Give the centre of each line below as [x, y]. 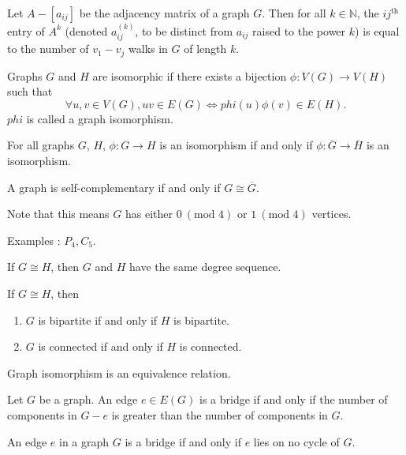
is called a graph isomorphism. [100, 118]
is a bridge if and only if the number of [294, 399]
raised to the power [299, 30]
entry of [26, 30]
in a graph [84, 441]
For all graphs [41, 145]
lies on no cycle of [296, 441]
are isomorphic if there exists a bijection [190, 75]
